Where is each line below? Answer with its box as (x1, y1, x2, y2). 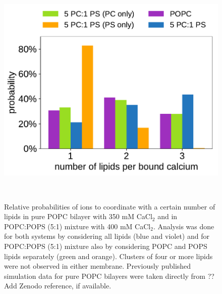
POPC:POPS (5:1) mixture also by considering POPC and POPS (4, 241, 207, 251)
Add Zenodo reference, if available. (4, 280, 112, 291)
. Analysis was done (153, 221, 214, 231)
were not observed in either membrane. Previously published (4, 261, 191, 271)
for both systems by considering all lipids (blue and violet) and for (4, 231, 209, 241)
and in (157, 211, 178, 222)
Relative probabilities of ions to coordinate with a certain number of (4, 201, 215, 212)
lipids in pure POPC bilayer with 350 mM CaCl (4, 211, 152, 222)
